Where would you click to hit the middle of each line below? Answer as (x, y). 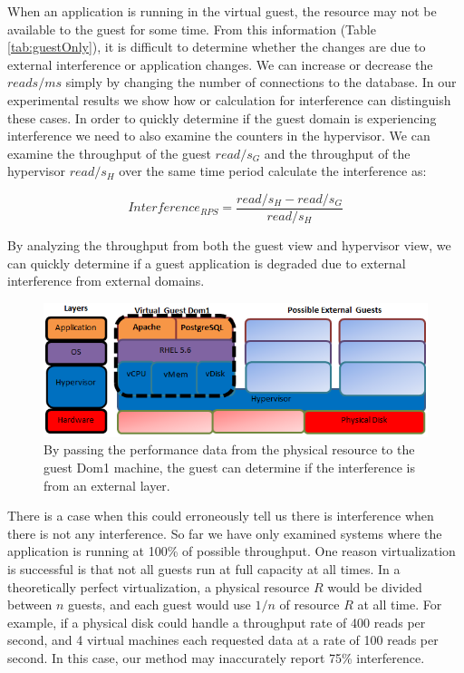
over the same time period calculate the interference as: (273, 171)
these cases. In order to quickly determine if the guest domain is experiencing (222, 117)
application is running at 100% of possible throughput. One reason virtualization (232, 551)
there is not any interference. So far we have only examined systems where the (225, 533)
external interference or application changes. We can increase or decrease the (220, 64)
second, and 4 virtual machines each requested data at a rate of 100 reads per (223, 640)
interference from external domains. (106, 281)
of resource (309, 605)
